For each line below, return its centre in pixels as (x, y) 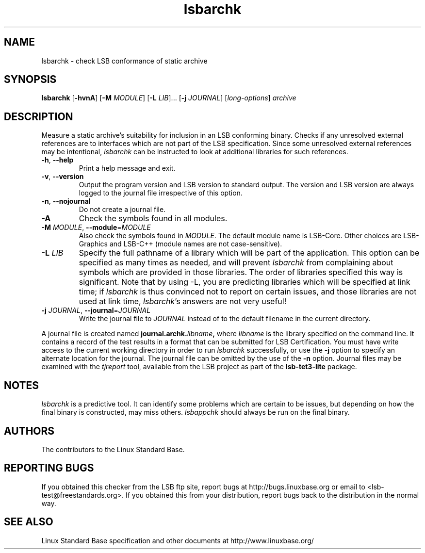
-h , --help (57, 160)
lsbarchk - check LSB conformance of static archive (124, 61)
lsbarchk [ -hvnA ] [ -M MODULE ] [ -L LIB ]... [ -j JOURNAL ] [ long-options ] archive (169, 98)
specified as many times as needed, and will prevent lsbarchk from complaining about (236, 263)
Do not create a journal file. (122, 210)
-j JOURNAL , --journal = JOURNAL (96, 310)
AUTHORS (29, 431)
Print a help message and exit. (127, 168)
